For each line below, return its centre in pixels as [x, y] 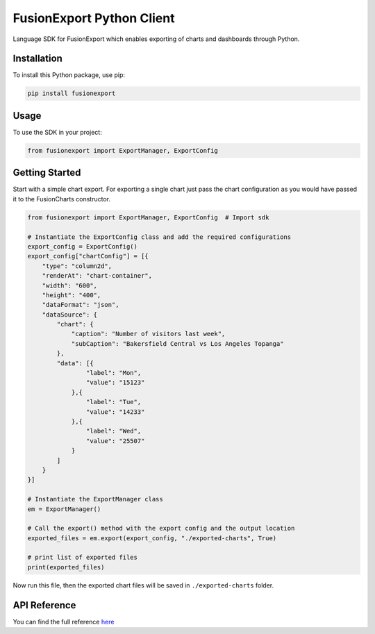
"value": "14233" [115, 412]
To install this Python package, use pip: [69, 75]
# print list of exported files [83, 558]
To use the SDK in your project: [57, 132]
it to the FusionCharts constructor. [62, 199]
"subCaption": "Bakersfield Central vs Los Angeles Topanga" [177, 343]
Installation [37, 59]
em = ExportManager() [64, 509]
